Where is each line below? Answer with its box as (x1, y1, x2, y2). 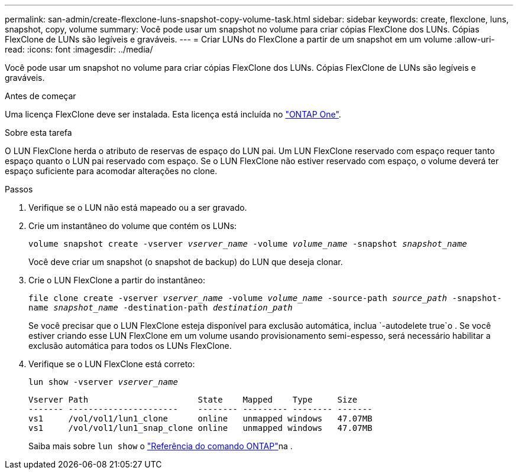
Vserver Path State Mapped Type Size (28, 395, 358, 404)
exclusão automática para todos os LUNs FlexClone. (28, 341, 232, 351)
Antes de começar (5, 91, 76, 101)
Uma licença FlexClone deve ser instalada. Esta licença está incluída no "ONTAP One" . (5, 109, 341, 119)
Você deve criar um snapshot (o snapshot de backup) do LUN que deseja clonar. (28, 257, 343, 267)
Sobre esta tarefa (5, 128, 72, 138)
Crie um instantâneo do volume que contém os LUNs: (28, 221, 237, 231)
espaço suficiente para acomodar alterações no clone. (5, 166, 218, 176)
